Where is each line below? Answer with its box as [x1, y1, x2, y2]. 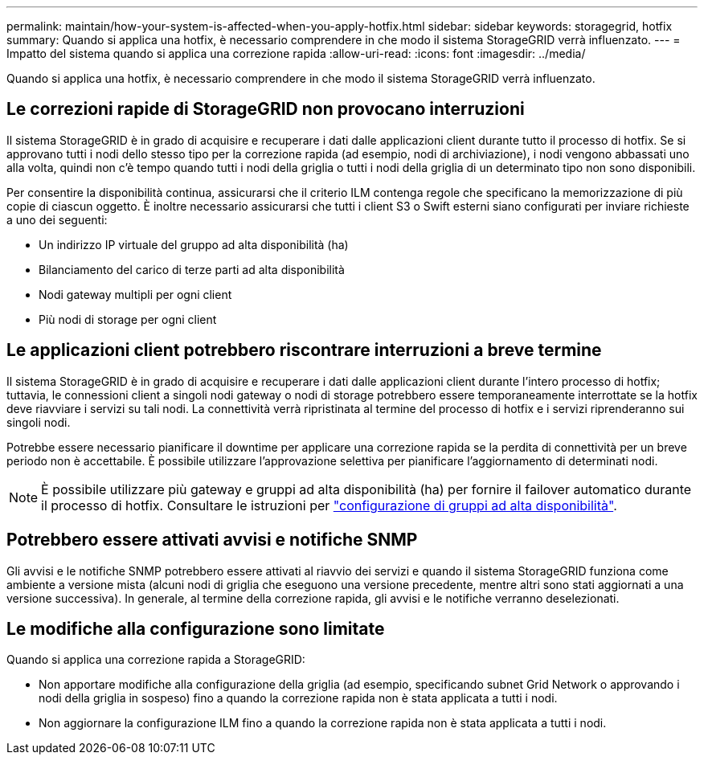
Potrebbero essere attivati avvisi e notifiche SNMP [6, 530, 418, 550]
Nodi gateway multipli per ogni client [39, 287, 232, 301]
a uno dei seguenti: [6, 212, 108, 227]
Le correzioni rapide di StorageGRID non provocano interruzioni [6, 99, 525, 120]
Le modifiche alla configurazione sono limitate [6, 618, 385, 639]
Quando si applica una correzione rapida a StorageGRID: [6, 653, 305, 667]
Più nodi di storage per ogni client [39, 312, 217, 326]
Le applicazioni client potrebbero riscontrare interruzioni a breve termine [6, 340, 602, 361]
